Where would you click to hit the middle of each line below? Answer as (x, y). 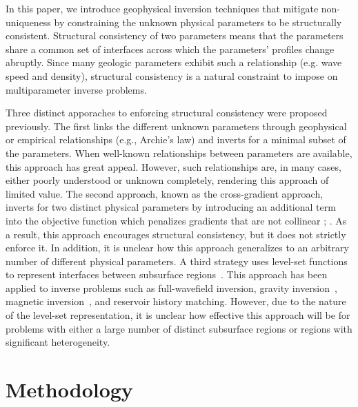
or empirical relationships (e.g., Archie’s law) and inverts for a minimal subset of (176, 139)
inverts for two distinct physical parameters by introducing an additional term (171, 207)
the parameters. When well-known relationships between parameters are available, (179, 153)
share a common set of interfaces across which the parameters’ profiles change (170, 49)
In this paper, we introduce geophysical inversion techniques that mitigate (162, 8)
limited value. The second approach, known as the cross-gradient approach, (165, 193)
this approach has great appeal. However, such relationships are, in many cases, (173, 166)
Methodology (69, 389)
